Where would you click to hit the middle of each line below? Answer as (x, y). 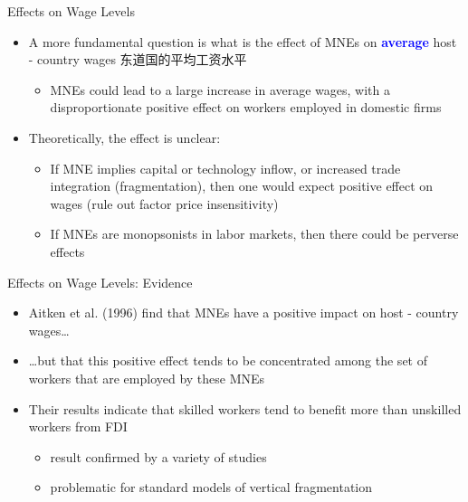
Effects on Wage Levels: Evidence (100, 282)
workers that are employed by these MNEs (147, 378)
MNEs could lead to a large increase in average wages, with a (220, 89)
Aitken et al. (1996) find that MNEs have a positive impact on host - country (244, 313)
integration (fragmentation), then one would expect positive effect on (242, 186)
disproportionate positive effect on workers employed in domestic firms (246, 107)
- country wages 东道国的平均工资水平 (138, 59)
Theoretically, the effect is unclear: (124, 137)
